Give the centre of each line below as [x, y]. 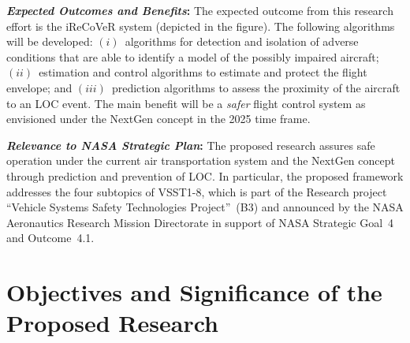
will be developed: [50, 41]
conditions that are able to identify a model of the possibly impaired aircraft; [193, 56]
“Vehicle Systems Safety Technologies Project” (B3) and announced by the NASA [205, 207]
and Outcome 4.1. [50, 238]
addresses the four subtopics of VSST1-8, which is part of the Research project [197, 191]
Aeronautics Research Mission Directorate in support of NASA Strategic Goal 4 [200, 222]
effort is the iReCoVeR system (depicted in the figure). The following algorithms [201, 26]
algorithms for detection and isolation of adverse [242, 41]
